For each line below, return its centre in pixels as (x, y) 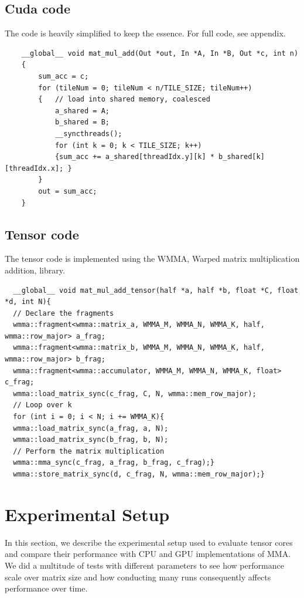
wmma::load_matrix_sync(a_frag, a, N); (91, 428)
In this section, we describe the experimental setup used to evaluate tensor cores (149, 542)
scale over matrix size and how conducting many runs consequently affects (138, 577)
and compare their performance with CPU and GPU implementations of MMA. (148, 554)
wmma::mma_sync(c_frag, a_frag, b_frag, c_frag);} (114, 463)
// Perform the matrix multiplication (89, 451)
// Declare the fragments (64, 313)
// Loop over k (42, 405)
